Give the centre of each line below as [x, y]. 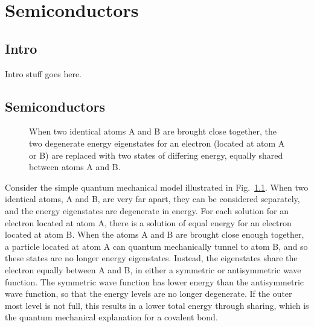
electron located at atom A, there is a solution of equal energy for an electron [148, 222]
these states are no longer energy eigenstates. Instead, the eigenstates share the [151, 258]
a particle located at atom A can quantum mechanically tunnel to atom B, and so [156, 246]
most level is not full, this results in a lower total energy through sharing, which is [157, 305]
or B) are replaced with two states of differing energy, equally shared [156, 155]
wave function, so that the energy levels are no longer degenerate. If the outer [149, 294]
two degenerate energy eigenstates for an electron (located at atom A [157, 143]
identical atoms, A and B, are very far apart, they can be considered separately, [152, 199]
